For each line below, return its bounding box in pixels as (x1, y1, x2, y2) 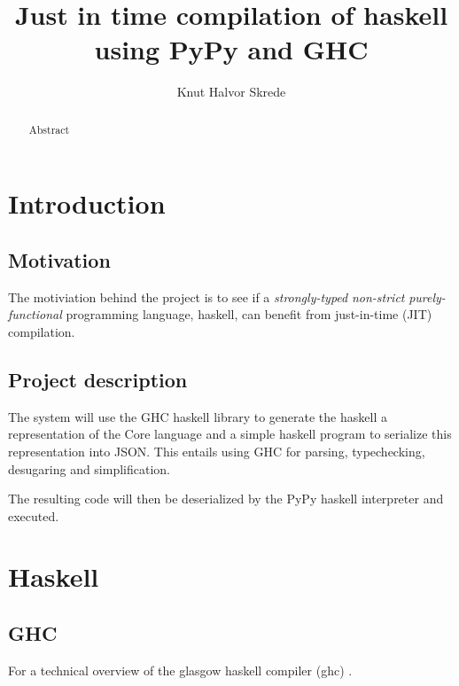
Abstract (28, 121, 70, 136)
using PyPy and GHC (94, 31, 369, 67)
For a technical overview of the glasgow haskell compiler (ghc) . (8, 660, 353, 679)
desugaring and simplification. (8, 459, 171, 478)
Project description (8, 365, 188, 393)
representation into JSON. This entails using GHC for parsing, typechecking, (8, 441, 425, 460)
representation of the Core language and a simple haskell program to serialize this (8, 425, 452, 443)
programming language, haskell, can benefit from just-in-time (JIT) (66, 305, 432, 324)
